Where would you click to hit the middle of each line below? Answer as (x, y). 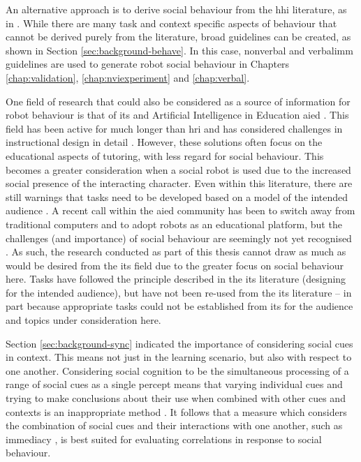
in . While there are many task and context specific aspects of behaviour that (171, 23)
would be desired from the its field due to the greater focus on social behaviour (175, 265)
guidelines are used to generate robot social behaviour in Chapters (148, 64)
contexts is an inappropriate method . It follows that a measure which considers (176, 411)
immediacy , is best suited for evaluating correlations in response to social (164, 439)
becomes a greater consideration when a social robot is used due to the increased (178, 169)
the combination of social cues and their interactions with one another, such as (174, 425)
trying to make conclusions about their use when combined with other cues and (176, 398)
